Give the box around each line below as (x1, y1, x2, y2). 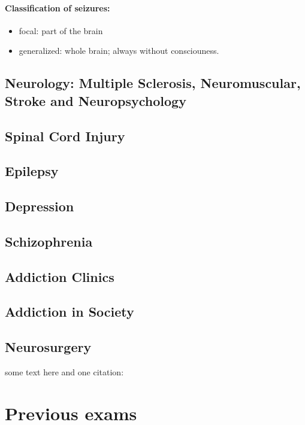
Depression (5, 197, 74, 215)
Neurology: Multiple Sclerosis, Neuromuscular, (5, 74, 301, 92)
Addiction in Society (5, 302, 134, 321)
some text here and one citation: (5, 366, 124, 378)
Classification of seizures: (5, 1, 110, 14)
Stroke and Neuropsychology (5, 91, 186, 110)
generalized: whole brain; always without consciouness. (19, 44, 219, 57)
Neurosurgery (5, 338, 92, 356)
